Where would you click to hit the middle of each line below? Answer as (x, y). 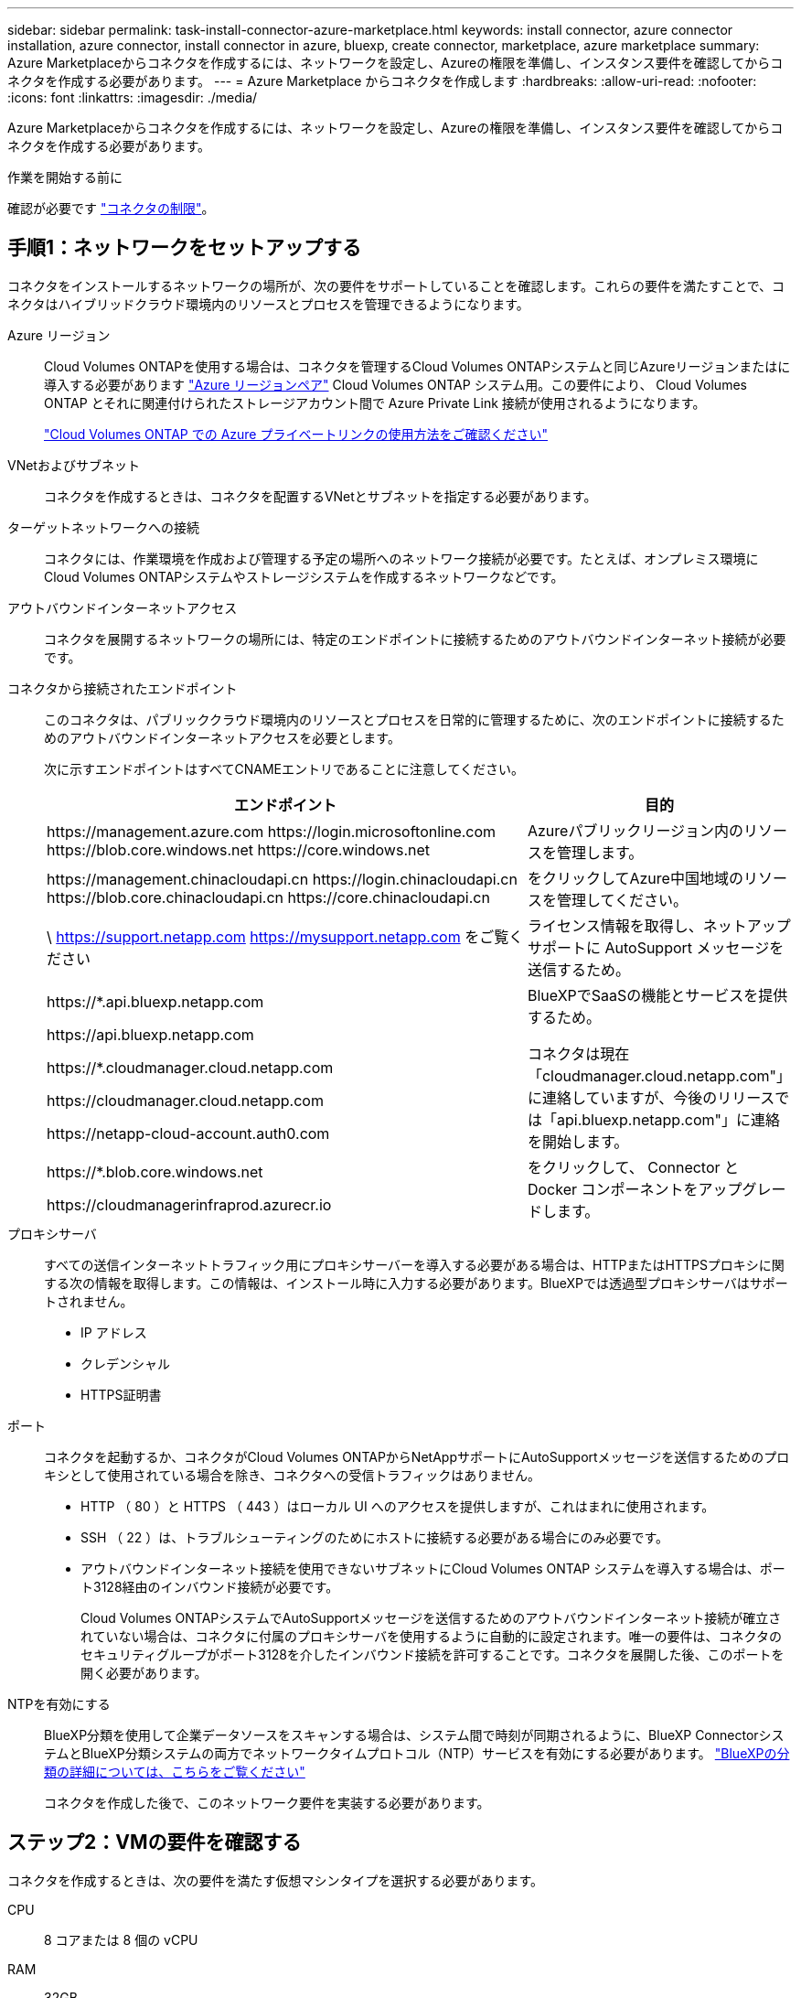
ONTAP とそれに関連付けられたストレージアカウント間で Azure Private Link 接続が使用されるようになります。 (375, 403)
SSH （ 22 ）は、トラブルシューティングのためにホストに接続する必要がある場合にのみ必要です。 (375, 1537)
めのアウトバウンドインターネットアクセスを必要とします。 (222, 737)
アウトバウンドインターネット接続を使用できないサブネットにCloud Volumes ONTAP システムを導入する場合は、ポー (433, 1568)
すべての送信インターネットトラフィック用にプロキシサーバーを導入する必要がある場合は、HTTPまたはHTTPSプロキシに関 (414, 1264)
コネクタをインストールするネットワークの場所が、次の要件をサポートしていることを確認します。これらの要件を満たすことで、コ (396, 285)
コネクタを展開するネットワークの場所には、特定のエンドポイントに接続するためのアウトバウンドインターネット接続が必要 (415, 639)
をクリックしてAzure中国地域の (635, 878)
